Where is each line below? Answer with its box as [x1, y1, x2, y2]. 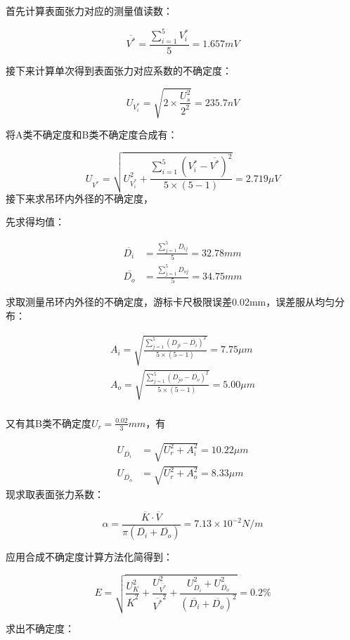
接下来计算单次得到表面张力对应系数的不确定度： [6, 63, 232, 77]
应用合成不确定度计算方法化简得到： [6, 549, 173, 564]
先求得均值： [6, 214, 65, 229]
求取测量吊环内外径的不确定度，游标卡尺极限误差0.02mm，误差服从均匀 [6, 294, 335, 309]
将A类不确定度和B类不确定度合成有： [6, 127, 178, 142]
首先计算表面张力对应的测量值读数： [6, 4, 173, 18]
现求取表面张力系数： [6, 486, 104, 501]
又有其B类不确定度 [6, 415, 91, 430]
